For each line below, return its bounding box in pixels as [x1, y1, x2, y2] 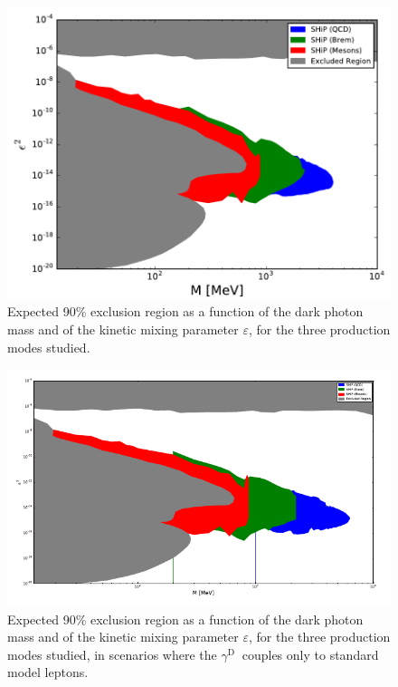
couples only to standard [242, 644, 379, 663]
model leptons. [7, 663, 89, 682]
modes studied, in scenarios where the [7, 644, 217, 663]
